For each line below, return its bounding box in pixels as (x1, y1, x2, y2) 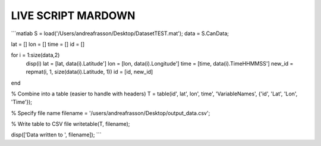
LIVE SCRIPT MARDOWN (11, 9, 136, 22)
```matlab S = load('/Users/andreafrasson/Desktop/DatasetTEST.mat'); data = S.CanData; (11, 30, 229, 37)
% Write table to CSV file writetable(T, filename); (11, 120, 130, 128)
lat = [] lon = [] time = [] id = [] (11, 41, 85, 48)
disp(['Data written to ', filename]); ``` (11, 131, 102, 138)
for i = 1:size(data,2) (11, 51, 60, 59)
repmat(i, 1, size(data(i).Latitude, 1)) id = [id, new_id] (26, 69, 153, 76)
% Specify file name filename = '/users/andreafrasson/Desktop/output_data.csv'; (11, 109, 210, 116)
